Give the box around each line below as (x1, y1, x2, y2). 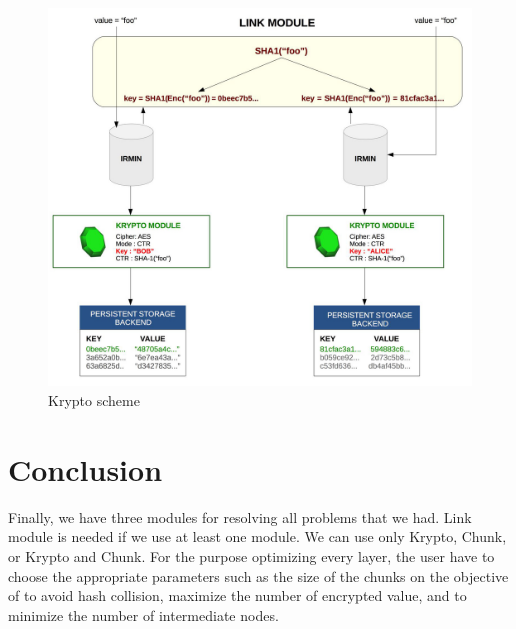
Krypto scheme (48, 390, 140, 411)
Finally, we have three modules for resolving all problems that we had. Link (8, 506, 472, 527)
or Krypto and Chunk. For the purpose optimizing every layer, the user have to (8, 545, 495, 566)
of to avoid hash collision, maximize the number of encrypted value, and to (8, 585, 467, 606)
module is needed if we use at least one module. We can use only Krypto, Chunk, (8, 526, 507, 547)
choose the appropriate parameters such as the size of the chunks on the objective (8, 565, 509, 586)
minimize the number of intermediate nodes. (8, 604, 279, 625)
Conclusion (8, 448, 163, 489)
